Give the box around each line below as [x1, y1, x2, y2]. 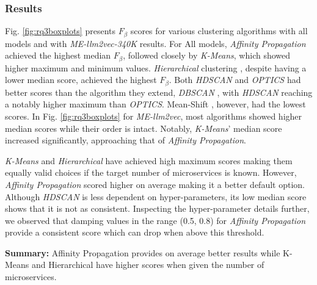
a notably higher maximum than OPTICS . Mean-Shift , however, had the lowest [5, 98, 306, 110]
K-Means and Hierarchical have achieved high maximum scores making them [5, 154, 293, 167]
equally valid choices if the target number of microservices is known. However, [5, 166, 297, 179]
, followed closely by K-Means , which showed [123, 49, 291, 62]
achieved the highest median [5, 49, 111, 62]
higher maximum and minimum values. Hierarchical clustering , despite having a [5, 61, 307, 74]
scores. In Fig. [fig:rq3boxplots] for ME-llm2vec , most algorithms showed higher [5, 109, 302, 122]
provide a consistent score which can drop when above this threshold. [5, 226, 264, 239]
